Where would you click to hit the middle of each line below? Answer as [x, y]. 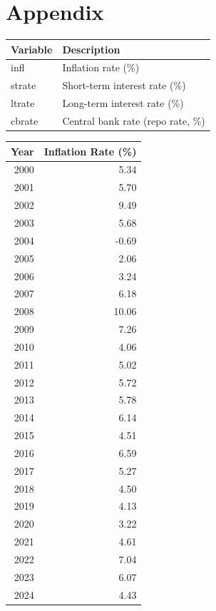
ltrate [23, 103]
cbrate [25, 120]
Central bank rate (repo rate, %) [134, 120]
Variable [32, 49]
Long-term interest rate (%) [123, 103]
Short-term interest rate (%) [124, 85]
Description [91, 49]
